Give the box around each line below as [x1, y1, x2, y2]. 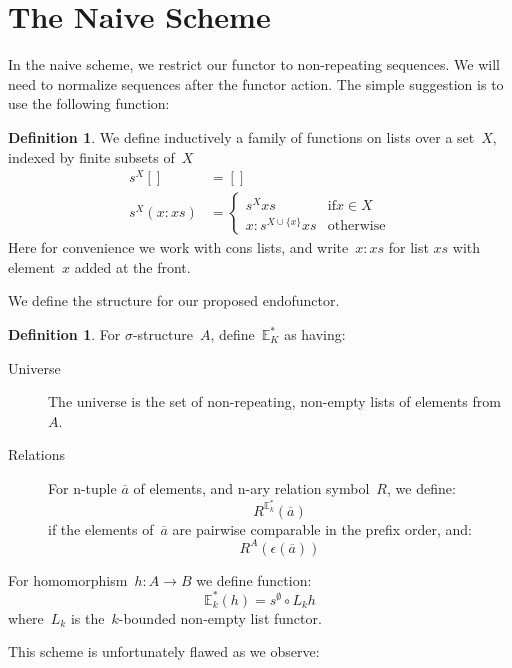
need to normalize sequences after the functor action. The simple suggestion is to [8, 73, 504, 94]
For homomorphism [8, 569, 128, 590]
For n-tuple [48, 477, 117, 498]
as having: [284, 324, 346, 345]
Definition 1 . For [8, 324, 121, 345]
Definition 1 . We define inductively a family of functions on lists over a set [8, 126, 475, 147]
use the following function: [8, 93, 170, 114]
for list [388, 237, 429, 258]
